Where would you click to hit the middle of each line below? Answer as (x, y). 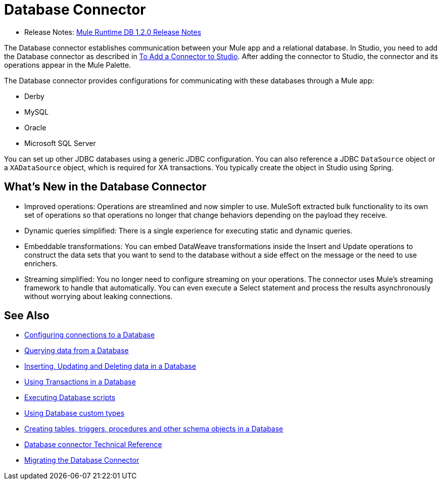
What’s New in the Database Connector (105, 187)
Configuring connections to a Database (90, 335)
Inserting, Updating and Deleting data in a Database (110, 366)
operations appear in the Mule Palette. (68, 65)
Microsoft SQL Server (60, 143)
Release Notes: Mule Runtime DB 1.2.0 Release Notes (113, 32)
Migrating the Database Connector (82, 460)
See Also (27, 316)
